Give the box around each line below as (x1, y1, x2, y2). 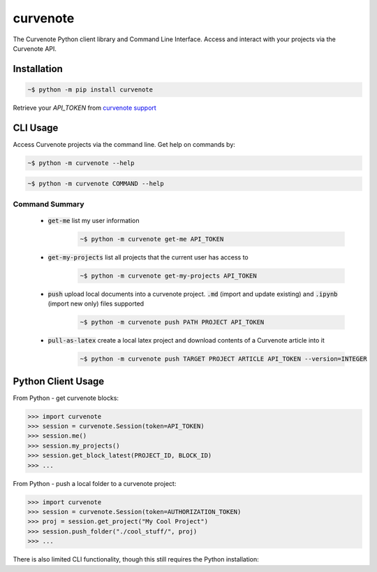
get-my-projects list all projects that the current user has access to (47, 252, 249, 262)
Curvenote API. (13, 44, 57, 52)
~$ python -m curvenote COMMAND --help (27, 180, 164, 188)
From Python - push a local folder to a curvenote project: (13, 479, 177, 487)
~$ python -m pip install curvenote (27, 85, 154, 94)
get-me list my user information (47, 216, 140, 224)
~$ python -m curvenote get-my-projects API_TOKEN (80, 271, 258, 280)
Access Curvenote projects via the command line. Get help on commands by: (13, 140, 235, 148)
